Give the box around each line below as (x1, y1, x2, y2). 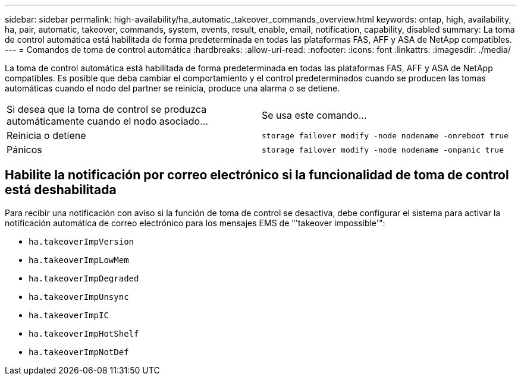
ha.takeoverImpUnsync (29, 292, 129, 302)
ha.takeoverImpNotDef (29, 347, 129, 357)
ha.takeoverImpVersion (29, 236, 134, 246)
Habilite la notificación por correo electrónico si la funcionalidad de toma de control (5, 167, 509, 183)
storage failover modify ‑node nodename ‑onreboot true (262, 131, 509, 140)
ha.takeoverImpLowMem (29, 255, 129, 265)
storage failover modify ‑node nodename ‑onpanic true (262, 145, 504, 154)
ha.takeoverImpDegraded (29, 273, 139, 283)
